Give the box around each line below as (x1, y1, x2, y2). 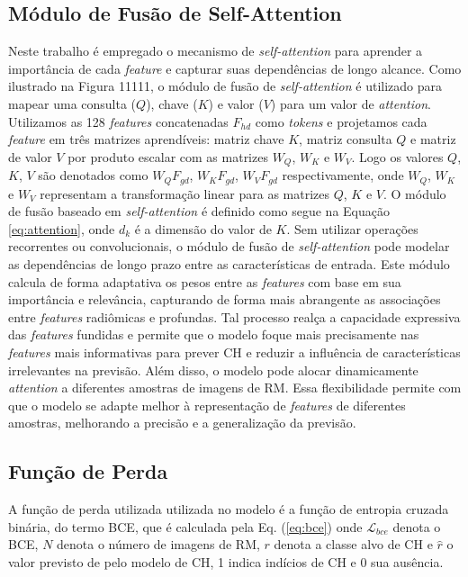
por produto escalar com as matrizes (67, 147, 268, 166)
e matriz (410, 130, 456, 149)
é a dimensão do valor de (134, 219, 272, 238)
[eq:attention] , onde (8, 219, 115, 238)
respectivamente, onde (282, 166, 404, 185)
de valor (8, 147, 52, 166)
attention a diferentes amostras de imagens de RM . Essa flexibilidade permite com (8, 378, 462, 397)
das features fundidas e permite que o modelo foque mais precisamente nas (8, 325, 419, 344)
